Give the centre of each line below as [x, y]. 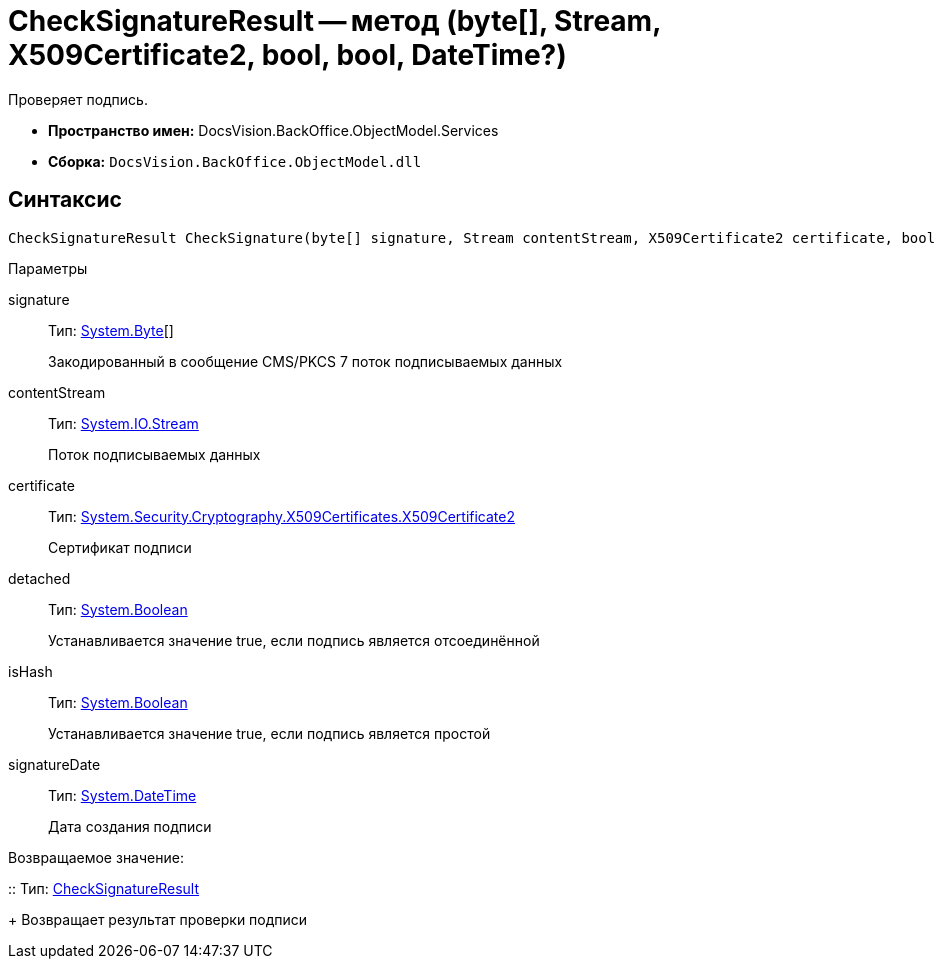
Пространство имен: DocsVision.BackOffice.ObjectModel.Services [273, 130]
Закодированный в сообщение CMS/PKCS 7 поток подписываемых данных [305, 361]
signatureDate [54, 764]
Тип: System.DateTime [122, 795]
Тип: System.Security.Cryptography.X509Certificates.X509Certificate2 [282, 516]
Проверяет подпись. [78, 99]
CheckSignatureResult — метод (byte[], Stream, [334, 21]
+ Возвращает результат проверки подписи [158, 919]
